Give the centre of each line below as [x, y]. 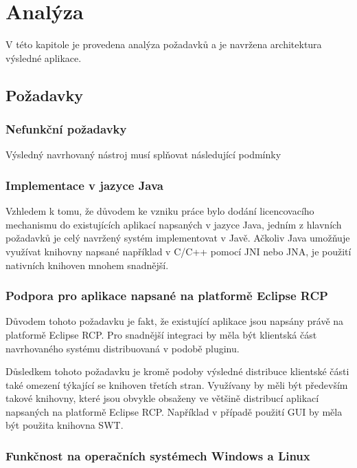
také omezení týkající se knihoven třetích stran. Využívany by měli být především [177, 384]
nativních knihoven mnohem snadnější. [87, 265]
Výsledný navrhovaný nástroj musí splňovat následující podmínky [143, 155]
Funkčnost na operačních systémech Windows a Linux [158, 455]
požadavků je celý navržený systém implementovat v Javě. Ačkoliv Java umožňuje [178, 238]
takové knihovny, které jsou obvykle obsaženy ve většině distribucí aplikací [162, 398]
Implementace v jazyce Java [85, 185]
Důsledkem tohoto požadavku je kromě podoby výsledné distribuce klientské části [177, 371]
